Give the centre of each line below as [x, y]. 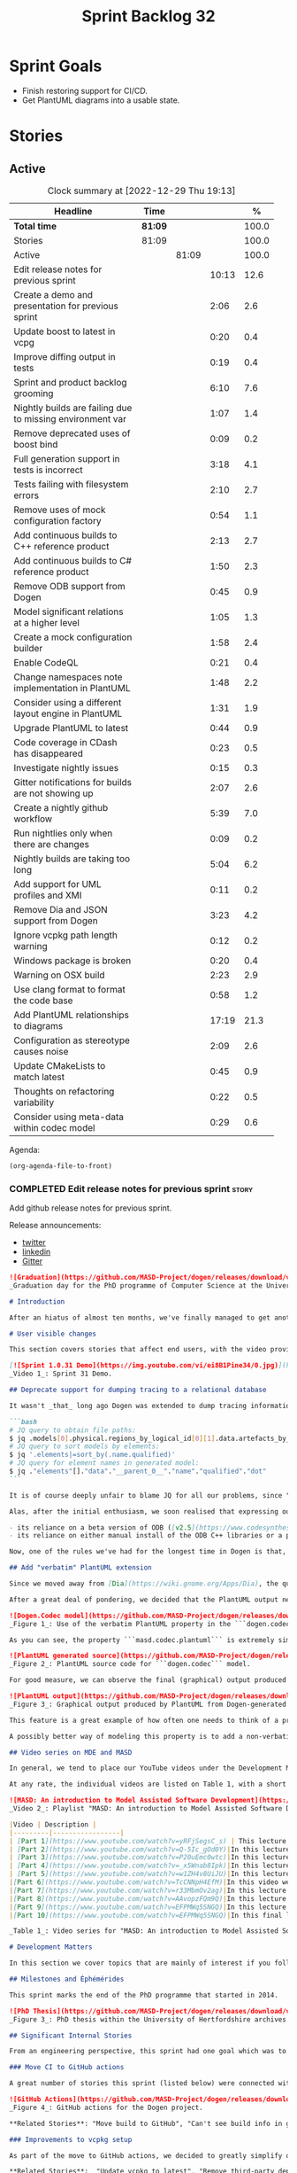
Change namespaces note [68, 677]
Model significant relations [69, 611]
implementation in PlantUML [72, 688]
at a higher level [46, 622]
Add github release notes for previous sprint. [91, 1208]
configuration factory [57, 520]
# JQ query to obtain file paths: [73, 1430]
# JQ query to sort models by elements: [85, 1446]
